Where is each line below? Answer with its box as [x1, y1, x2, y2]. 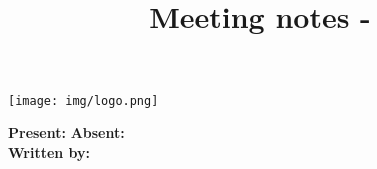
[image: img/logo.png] [8, 93, 159, 108]
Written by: [8, 141, 91, 162]
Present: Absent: [8, 122, 125, 143]
